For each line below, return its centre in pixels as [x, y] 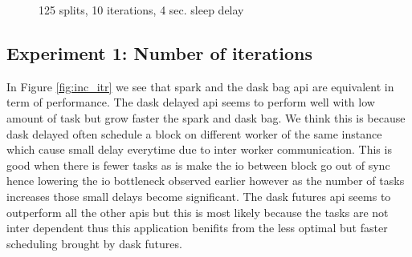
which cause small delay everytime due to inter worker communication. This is [199, 149]
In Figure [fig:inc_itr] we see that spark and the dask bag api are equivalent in [200, 86]
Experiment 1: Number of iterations [159, 52]
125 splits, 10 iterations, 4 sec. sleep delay [141, 10]
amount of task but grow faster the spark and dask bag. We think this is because [206, 117]
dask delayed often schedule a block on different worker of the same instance [194, 133]
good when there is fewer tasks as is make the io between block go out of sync [198, 165]
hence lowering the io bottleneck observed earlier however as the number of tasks [206, 181]
